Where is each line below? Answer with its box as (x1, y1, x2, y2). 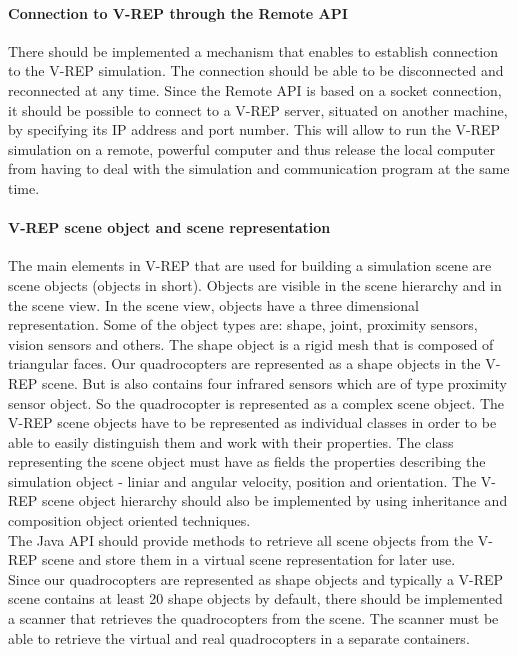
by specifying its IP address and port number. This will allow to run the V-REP (8, 119, 501, 140)
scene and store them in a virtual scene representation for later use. (42, 549, 456, 570)
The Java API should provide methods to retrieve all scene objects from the (8, 529, 474, 550)
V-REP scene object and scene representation (8, 217, 331, 238)
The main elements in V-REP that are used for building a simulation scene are (8, 255, 492, 276)
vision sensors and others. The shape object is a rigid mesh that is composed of (8, 333, 494, 354)
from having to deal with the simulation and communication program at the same (8, 158, 510, 179)
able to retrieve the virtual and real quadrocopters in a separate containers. (8, 627, 470, 648)
